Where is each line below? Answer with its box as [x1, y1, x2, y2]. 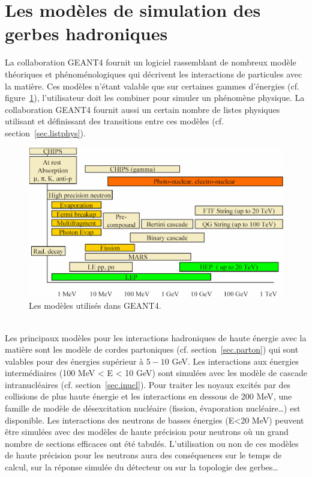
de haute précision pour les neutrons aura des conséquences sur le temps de [5, 449, 282, 461]
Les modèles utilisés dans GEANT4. [29, 299, 161, 312]
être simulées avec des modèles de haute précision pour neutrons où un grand [5, 425, 289, 438]
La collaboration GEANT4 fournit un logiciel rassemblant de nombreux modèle [5, 56, 296, 68]
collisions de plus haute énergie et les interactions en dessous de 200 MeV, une [5, 390, 292, 403]
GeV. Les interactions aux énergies [172, 354, 299, 367]
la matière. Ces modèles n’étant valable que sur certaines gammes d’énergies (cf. [5, 79, 299, 92]
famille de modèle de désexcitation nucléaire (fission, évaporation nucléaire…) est [5, 402, 301, 415]
